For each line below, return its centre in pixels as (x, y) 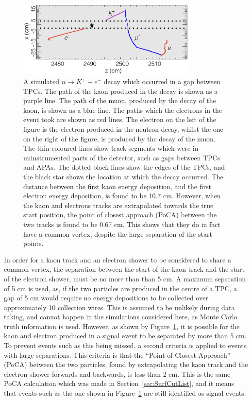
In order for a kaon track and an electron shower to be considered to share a (118, 259)
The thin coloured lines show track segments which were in (111, 148)
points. (34, 243)
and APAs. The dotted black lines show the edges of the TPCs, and (124, 167)
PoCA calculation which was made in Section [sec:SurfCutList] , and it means (119, 383)
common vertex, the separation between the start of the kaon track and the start (124, 269)
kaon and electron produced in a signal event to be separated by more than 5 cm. (125, 336)
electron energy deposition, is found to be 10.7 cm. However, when (122, 196)
